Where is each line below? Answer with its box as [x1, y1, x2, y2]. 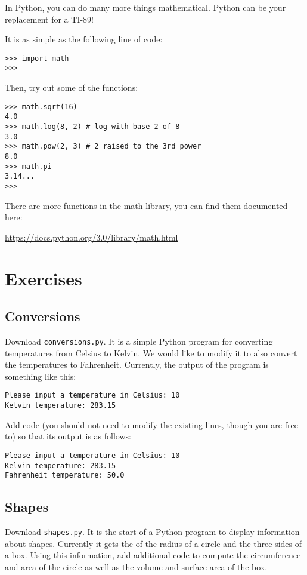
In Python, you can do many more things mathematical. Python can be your [5, 1, 286, 13]
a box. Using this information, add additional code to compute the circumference [5, 549, 301, 561]
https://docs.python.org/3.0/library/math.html [5, 230, 178, 243]
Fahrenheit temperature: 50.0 [5, 471, 125, 480]
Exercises [5, 266, 82, 290]
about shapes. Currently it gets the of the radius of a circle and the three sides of [5, 537, 302, 549]
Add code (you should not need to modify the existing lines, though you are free [5, 418, 298, 431]
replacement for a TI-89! [5, 13, 94, 25]
